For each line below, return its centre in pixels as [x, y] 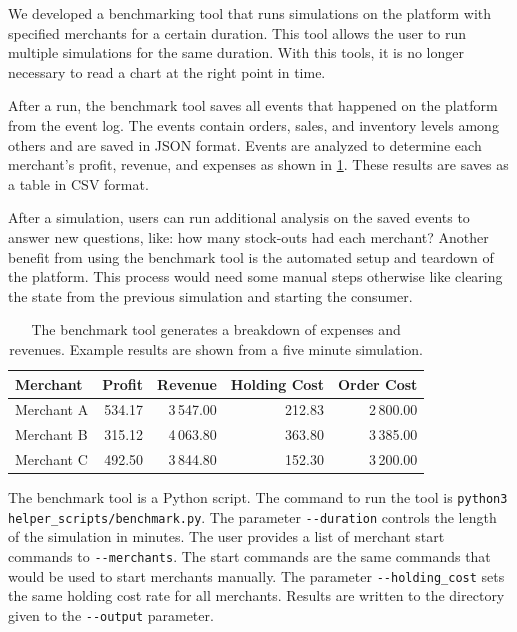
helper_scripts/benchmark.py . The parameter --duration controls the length [252, 516]
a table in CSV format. [78, 183]
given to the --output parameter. [111, 614]
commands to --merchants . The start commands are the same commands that [249, 556]
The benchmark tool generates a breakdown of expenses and [216, 329]
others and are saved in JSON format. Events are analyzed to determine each [245, 144]
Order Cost [377, 383]
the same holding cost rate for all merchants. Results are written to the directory [256, 595]
